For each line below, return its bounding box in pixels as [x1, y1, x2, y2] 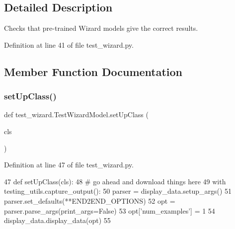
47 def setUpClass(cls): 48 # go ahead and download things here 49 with [4, 176, 226, 186]
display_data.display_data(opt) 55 [4, 215, 111, 226]
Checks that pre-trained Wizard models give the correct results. [4, 23, 198, 33]
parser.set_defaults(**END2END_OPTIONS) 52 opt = [4, 195, 175, 206]
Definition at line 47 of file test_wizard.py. [4, 159, 134, 170]
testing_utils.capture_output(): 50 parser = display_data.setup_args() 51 [4, 186, 232, 196]
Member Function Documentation [4, 64, 183, 79]
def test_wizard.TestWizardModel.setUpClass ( [4, 109, 149, 120]
